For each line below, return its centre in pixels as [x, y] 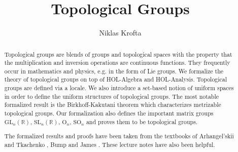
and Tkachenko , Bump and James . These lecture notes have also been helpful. [110, 144]
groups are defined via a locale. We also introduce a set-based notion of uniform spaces [119, 88]
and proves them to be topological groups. [142, 121]
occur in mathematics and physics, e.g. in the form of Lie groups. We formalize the [114, 71]
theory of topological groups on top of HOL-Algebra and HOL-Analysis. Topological [116, 79]
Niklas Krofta [120, 33]
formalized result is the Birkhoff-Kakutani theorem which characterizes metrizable [113, 105]
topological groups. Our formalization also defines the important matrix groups [109, 113]
